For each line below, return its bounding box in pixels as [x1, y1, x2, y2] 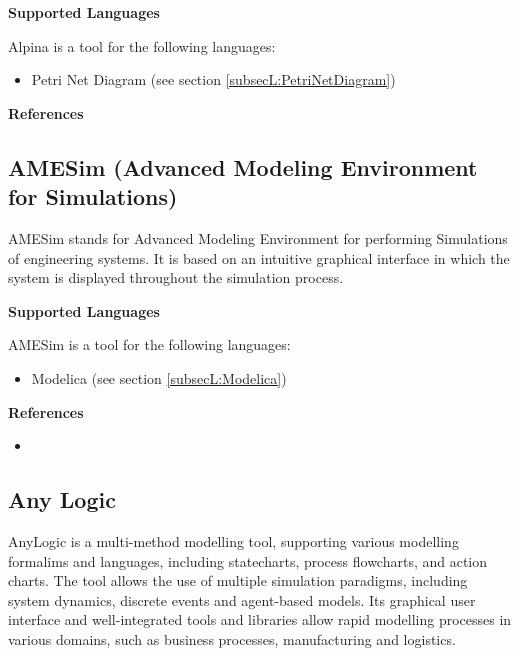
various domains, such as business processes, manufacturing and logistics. [8, 628, 456, 649]
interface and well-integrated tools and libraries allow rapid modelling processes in [8, 609, 512, 630]
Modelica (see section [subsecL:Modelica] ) [31, 367, 287, 388]
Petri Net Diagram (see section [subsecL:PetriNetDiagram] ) [31, 69, 396, 90]
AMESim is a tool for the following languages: [8, 334, 291, 355]
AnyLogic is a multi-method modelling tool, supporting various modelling [8, 530, 459, 551]
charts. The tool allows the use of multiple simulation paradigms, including [8, 570, 468, 591]
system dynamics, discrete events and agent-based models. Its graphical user [8, 589, 476, 610]
